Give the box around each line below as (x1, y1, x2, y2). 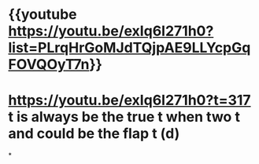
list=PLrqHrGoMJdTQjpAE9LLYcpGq (8, 39, 251, 56)
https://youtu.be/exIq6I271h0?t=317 (8, 92, 251, 109)
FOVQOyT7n (8, 56, 90, 74)
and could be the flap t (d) (8, 125, 180, 143)
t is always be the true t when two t (8, 108, 240, 126)
